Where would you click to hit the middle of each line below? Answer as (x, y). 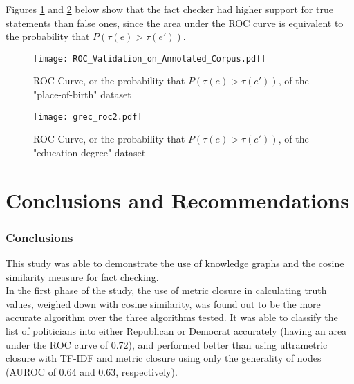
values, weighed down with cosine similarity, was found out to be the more (163, 303)
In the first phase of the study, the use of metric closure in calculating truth (166, 290)
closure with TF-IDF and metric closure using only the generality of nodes (164, 358)
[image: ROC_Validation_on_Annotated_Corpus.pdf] (150, 58)
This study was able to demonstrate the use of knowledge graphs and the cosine (175, 263)
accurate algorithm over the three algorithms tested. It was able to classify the (172, 317)
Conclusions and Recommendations (177, 200)
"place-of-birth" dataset (82, 94)
